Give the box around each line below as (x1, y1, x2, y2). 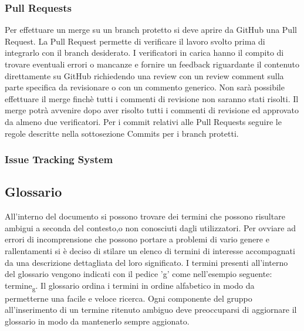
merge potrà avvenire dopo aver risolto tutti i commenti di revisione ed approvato (5, 104, 299, 116)
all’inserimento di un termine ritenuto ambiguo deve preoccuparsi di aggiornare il (5, 303, 297, 316)
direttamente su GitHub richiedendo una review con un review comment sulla (5, 69, 284, 82)
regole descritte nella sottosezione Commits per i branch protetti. (5, 127, 239, 139)
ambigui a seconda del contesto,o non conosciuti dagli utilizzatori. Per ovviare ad (5, 221, 296, 234)
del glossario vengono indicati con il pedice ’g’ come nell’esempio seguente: (5, 268, 272, 280)
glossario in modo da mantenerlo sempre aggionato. (5, 315, 190, 327)
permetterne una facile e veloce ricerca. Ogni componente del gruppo (5, 292, 252, 304)
